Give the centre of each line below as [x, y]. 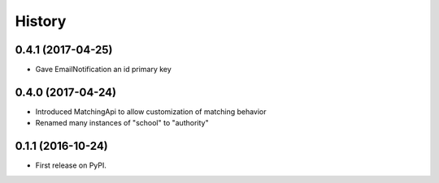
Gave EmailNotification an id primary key [104, 70]
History [41, 21]
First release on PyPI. [71, 165]
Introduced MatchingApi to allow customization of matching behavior [151, 111]
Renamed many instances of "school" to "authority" [122, 123]
